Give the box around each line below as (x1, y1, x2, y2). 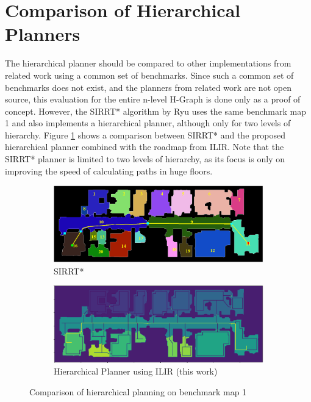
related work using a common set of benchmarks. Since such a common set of (5, 68, 294, 81)
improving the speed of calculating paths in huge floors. (5, 164, 213, 177)
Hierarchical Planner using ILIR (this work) (54, 365, 218, 378)
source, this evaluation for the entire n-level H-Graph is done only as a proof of (5, 93, 301, 106)
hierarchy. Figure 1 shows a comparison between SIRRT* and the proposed (5, 128, 285, 141)
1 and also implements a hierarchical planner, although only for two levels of (5, 117, 291, 129)
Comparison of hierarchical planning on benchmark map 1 (29, 385, 247, 398)
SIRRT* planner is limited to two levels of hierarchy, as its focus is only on (5, 153, 285, 165)
